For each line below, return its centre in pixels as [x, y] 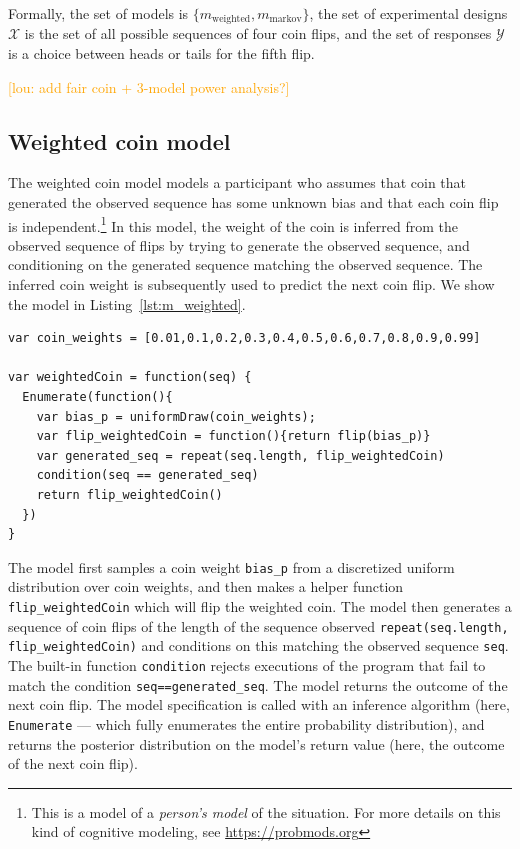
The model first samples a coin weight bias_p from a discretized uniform [231, 566]
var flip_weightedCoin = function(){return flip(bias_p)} [233, 436]
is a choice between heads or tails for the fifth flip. [161, 53]
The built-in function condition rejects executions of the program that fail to [247, 665]
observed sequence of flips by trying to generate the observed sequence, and [239, 244]
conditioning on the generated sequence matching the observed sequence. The [245, 264]
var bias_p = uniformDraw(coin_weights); [176, 416]
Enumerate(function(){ [97, 397]
